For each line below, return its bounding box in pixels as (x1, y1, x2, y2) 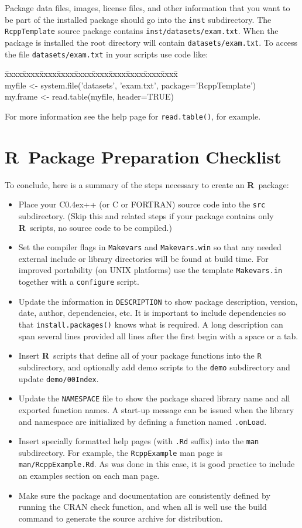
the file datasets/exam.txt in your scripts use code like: (5, 47, 208, 60)
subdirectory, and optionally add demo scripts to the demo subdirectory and (18, 360, 290, 373)
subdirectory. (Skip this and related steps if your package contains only (18, 210, 274, 222)
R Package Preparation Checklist (5, 144, 282, 168)
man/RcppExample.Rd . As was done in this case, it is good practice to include (18, 458, 295, 470)
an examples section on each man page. (18, 469, 160, 482)
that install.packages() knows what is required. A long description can (18, 318, 283, 331)
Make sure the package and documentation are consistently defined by (18, 489, 270, 501)
